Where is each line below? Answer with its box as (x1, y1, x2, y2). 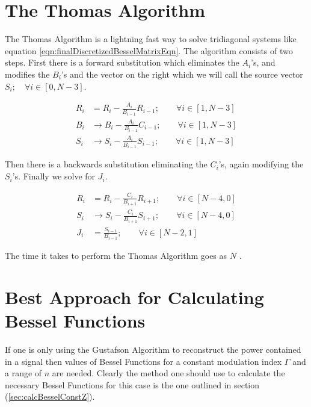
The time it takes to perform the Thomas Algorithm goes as (5, 249, 227, 261)
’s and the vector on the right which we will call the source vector (61, 67, 303, 80)
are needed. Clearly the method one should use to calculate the (52, 367, 285, 379)
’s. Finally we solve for (12, 170, 96, 182)
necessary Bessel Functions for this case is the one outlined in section (5, 378, 260, 391)
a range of (5, 367, 42, 379)
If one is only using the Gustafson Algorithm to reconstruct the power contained (5, 343, 301, 355)
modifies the (5, 67, 50, 80)
